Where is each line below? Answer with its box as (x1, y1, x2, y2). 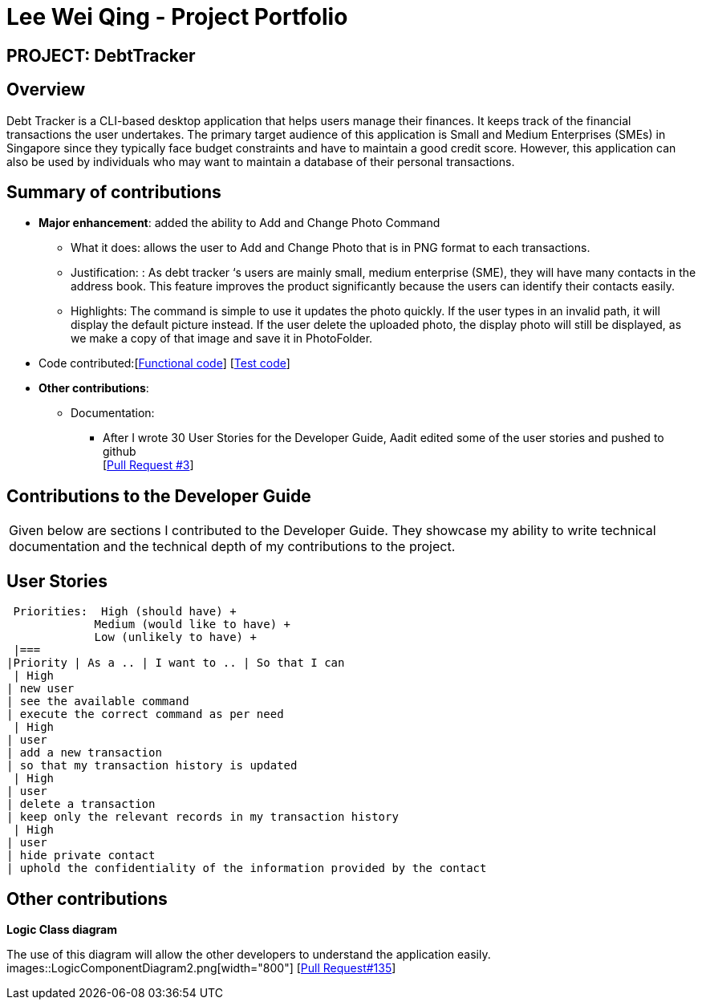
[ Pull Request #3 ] (103, 458, 194, 473)
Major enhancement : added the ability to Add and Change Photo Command (39, 216, 440, 230)
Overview (6, 79, 86, 100)
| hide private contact (6, 849, 156, 862)
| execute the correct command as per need (6, 708, 284, 721)
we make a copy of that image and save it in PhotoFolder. (71, 331, 373, 346)
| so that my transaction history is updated (6, 759, 298, 773)
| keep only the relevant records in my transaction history (6, 810, 399, 824)
